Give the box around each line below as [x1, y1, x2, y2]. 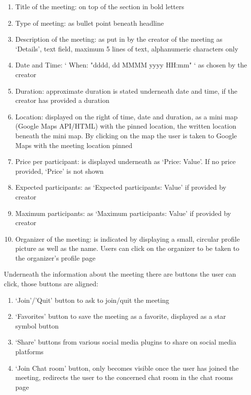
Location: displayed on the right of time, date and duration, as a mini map [15, 111, 238, 121]
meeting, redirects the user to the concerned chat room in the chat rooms [15, 372, 233, 382]
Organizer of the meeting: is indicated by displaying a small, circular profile [15, 233, 240, 244]
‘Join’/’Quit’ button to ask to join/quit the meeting [15, 295, 170, 305]
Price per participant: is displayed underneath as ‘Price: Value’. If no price [15, 156, 236, 166]
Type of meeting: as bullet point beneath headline [15, 17, 164, 28]
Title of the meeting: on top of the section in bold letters [15, 1, 185, 11]
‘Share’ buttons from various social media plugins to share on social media [15, 337, 236, 347]
